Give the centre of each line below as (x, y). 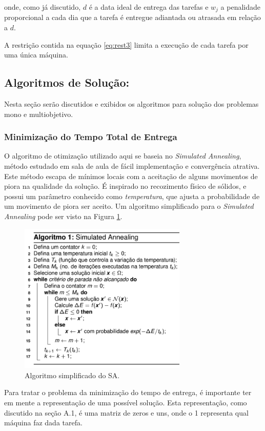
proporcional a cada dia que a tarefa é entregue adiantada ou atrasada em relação (132, 17)
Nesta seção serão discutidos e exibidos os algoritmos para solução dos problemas (131, 104)
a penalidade (240, 7)
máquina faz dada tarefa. (43, 423)
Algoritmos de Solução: (67, 82)
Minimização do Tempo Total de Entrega (91, 137)
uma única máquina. (36, 55)
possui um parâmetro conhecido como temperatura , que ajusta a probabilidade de (132, 196)
